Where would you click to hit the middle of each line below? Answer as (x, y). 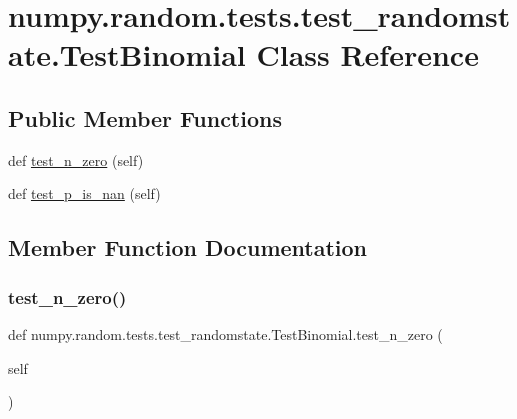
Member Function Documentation (188, 247)
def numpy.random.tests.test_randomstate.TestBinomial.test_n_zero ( (225, 333)
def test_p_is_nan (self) (84, 193)
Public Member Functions (145, 117)
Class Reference (367, 54)
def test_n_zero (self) (76, 159)
